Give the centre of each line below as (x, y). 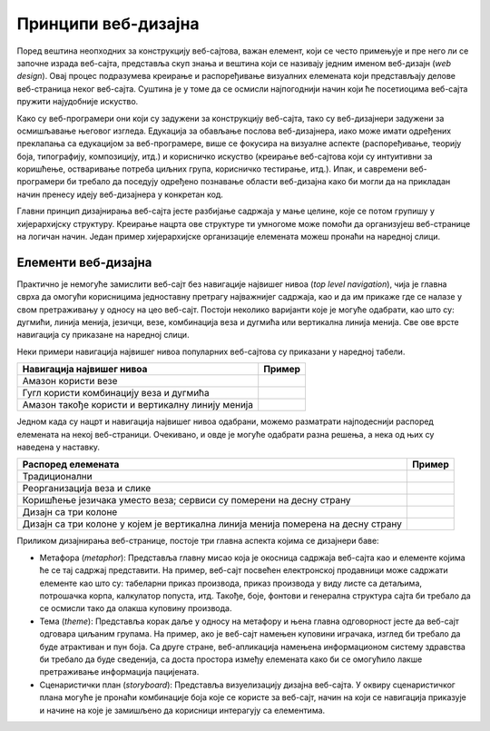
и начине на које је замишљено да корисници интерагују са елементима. (182, 710)
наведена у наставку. (58, 447)
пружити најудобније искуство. (78, 102)
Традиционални (57, 477)
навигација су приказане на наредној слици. (103, 335)
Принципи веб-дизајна (108, 24)
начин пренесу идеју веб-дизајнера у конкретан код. (120, 194)
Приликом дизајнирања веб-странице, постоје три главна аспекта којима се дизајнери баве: (198, 541)
